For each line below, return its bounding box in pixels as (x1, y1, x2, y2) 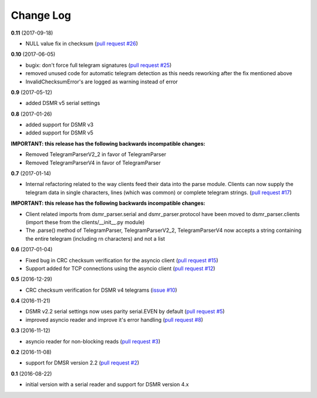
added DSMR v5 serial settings (25, 100, 100, 107)
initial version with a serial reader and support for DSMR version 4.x (25, 381, 189, 388)
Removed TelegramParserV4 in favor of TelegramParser (25, 159, 161, 166)
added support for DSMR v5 (25, 129, 94, 136)
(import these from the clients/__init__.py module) (25, 218, 145, 225)
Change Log (11, 9, 72, 22)
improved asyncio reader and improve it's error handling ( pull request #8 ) (25, 316, 204, 323)
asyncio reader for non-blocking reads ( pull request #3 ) (25, 338, 161, 345)
